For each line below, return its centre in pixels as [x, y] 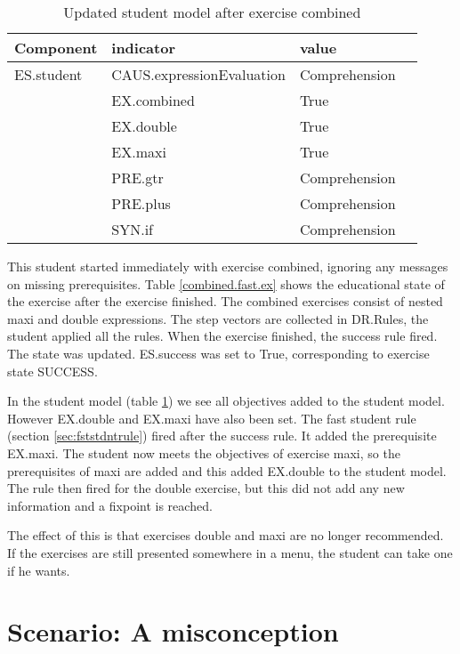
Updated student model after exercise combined [212, 12]
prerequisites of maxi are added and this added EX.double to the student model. [227, 470]
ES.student [48, 74]
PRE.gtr [137, 178]
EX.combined [153, 100]
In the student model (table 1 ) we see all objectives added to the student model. [226, 401]
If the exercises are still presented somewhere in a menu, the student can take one [230, 552]
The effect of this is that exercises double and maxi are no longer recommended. [226, 535]
